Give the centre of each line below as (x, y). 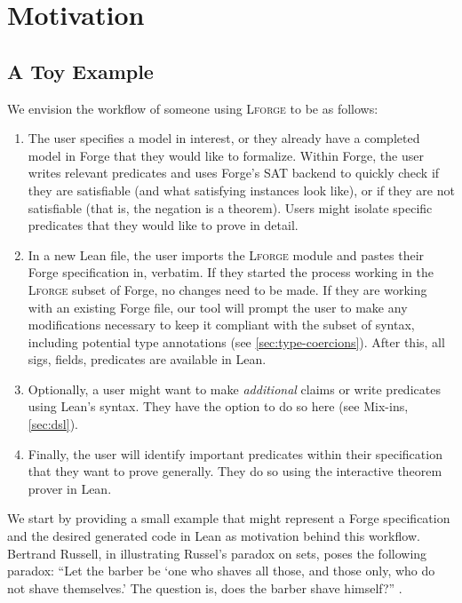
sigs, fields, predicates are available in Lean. (147, 359)
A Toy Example (80, 71)
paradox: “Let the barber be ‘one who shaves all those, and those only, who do (221, 571)
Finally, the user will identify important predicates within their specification (235, 453)
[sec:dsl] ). (53, 424)
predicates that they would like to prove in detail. (163, 225)
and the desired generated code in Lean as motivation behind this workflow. (214, 536)
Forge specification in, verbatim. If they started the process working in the (231, 272)
